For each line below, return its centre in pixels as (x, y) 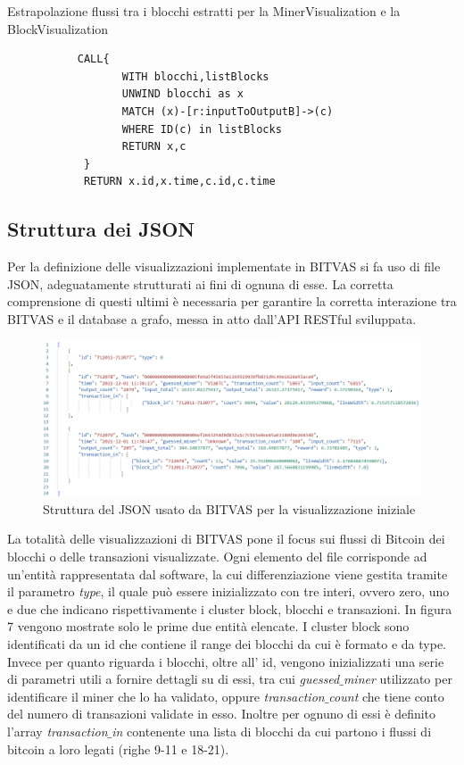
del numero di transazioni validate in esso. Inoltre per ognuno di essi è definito (222, 714)
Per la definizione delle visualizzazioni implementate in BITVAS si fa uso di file (224, 266)
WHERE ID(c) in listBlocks (202, 129)
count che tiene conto (386, 696)
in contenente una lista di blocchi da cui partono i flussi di (272, 731)
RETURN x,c (154, 147)
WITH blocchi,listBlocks (195, 76)
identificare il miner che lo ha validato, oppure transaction (166, 696)
